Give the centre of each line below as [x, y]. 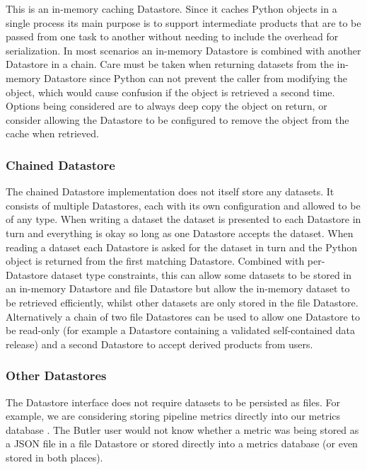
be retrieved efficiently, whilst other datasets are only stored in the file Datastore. [182, 302]
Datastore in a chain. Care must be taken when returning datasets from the [170, 64]
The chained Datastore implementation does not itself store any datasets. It [170, 191]
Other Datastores [56, 376]
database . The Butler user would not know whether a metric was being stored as [182, 429]
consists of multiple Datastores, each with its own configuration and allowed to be [183, 205]
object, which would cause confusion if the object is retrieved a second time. [170, 92]
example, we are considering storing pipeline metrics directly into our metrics [173, 416]
